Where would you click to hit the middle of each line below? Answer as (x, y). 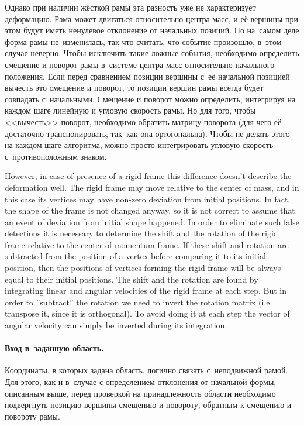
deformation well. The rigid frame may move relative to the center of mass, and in (152, 187)
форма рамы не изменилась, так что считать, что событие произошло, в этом (143, 41)
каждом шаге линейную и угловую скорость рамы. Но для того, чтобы (130, 110)
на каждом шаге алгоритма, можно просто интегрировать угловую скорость (139, 145)
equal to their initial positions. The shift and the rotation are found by (132, 279)
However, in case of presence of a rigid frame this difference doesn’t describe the (148, 176)
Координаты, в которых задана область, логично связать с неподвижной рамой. (146, 370)
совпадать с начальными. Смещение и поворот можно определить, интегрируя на (150, 99)
